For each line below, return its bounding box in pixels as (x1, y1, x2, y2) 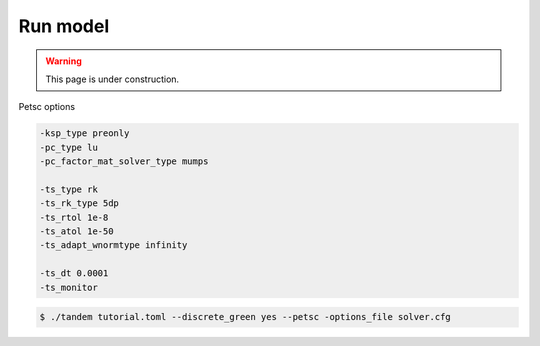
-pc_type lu (39, 141, 99, 153)
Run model (18, 15, 110, 37)
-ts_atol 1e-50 (39, 226, 114, 237)
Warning (45, 55, 82, 67)
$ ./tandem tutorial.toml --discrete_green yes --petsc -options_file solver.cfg (39, 311, 452, 323)
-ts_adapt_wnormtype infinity (39, 240, 188, 251)
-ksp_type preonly (39, 128, 130, 139)
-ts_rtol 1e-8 (39, 211, 109, 223)
